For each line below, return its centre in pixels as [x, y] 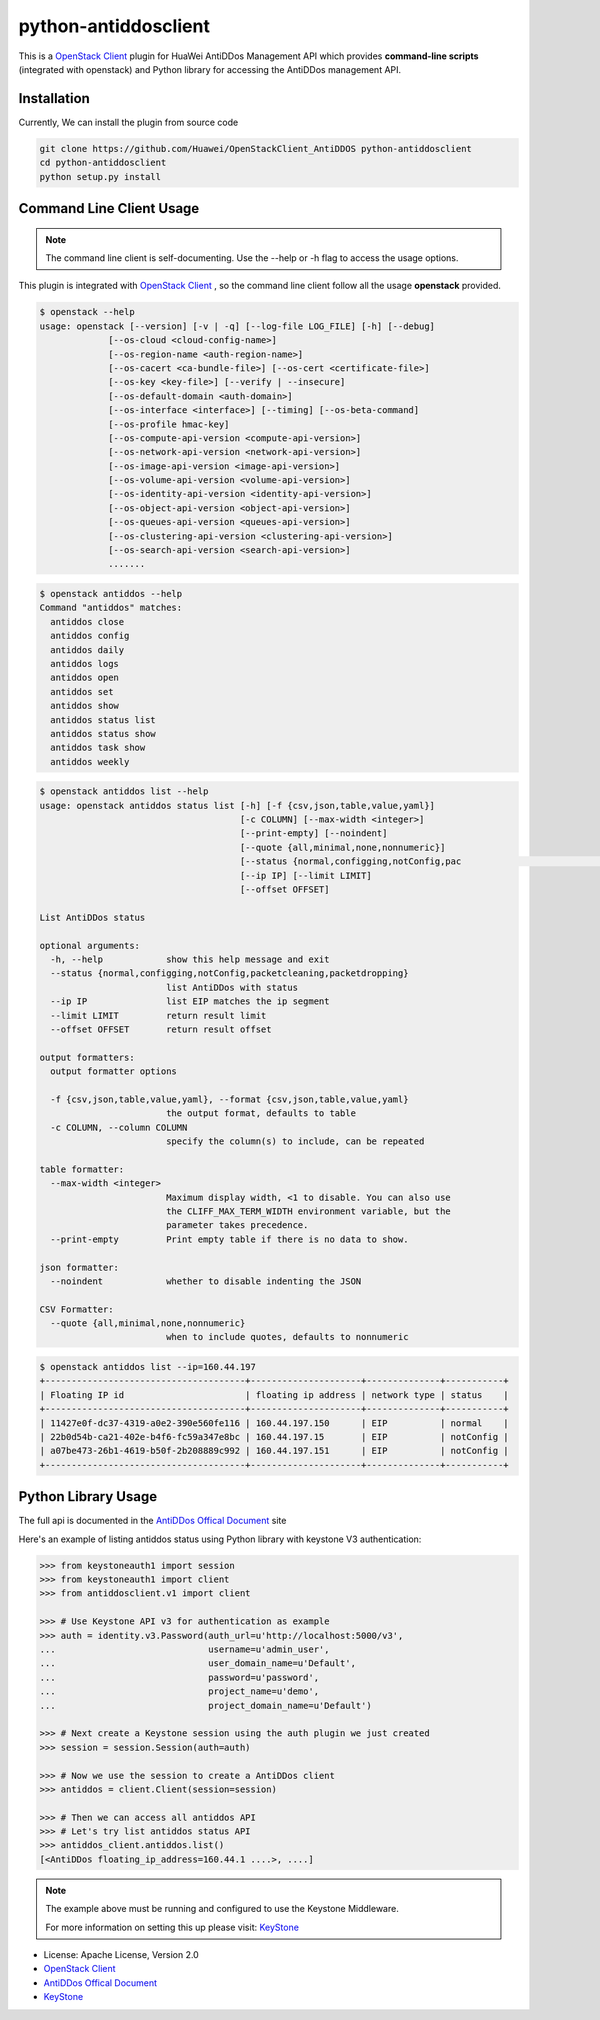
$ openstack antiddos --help [111, 593]
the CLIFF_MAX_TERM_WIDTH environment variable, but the [308, 1211]
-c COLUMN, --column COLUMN [119, 1127]
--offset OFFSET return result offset [161, 1029]
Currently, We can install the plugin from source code [128, 122]
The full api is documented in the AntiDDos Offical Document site [152, 1521]
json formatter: [79, 1267]
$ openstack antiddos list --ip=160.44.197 [148, 1367]
